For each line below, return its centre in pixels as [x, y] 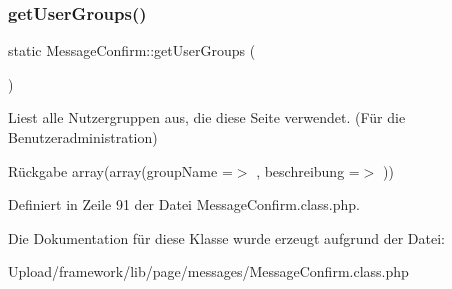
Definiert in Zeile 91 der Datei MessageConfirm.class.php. [184, 204]
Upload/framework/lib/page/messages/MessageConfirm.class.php [208, 271]
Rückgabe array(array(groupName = [120, 170]
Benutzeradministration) [83, 137]
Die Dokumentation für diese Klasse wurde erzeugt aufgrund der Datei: [226, 237]
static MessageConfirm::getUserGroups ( [132, 50]
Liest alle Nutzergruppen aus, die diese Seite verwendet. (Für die [207, 117]
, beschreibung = [308, 170]
